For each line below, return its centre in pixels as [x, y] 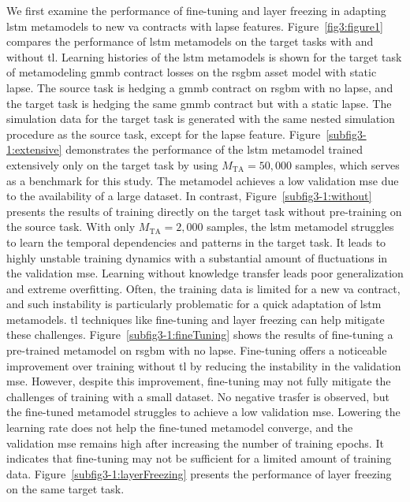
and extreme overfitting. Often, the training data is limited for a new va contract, [203, 288]
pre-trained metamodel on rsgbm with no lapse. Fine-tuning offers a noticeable [197, 350]
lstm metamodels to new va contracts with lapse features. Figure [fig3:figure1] [195, 26]
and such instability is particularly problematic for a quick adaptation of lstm [194, 304]
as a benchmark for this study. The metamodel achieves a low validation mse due [203, 180]
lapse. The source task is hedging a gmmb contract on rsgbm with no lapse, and [200, 87]
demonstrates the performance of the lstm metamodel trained [214, 149]
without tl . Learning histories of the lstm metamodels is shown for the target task [204, 56]
